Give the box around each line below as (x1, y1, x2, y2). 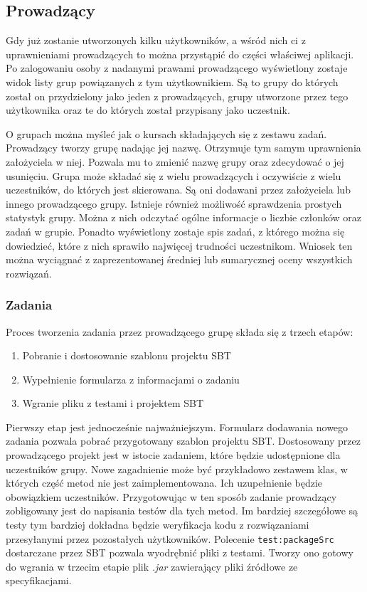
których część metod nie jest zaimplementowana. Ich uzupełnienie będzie (6, 475, 323, 490)
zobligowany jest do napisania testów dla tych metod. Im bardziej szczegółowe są (6, 503, 358, 518)
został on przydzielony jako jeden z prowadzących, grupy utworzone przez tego (6, 88, 349, 103)
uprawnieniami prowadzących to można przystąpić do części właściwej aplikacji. (6, 46, 354, 61)
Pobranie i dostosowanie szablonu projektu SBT (22, 348, 231, 363)
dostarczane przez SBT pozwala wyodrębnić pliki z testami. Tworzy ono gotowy (6, 545, 353, 560)
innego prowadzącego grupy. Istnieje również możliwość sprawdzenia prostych (6, 196, 342, 211)
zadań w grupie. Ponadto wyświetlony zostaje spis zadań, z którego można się (6, 223, 345, 238)
